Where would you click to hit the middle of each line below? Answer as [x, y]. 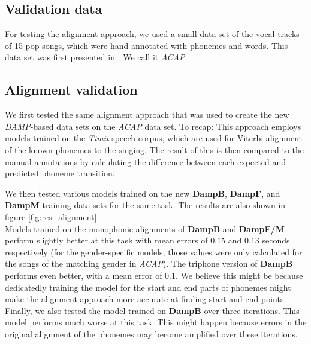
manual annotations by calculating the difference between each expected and [146, 161]
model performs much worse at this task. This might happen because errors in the [156, 322]
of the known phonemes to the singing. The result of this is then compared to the [154, 149]
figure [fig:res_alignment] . [52, 216]
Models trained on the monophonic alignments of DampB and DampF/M [145, 228]
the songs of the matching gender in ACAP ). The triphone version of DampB [149, 264]
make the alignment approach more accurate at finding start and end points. [146, 299]
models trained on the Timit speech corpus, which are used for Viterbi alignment [154, 138]
